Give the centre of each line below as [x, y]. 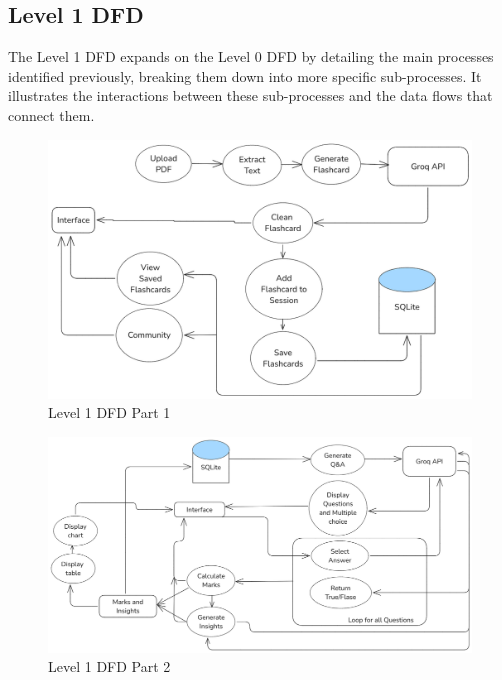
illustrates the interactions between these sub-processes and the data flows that [250, 95]
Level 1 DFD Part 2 [109, 666]
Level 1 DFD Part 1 [109, 412]
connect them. [51, 114]
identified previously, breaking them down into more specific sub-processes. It [245, 75]
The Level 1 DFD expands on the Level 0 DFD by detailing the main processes [251, 56]
